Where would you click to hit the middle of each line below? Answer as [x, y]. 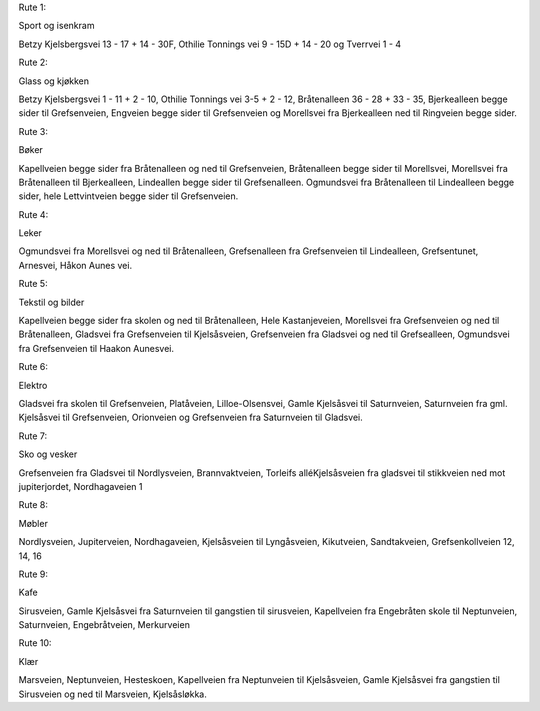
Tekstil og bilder [51, 302]
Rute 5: [33, 284]
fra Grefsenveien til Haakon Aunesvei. [96, 348]
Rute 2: [33, 62]
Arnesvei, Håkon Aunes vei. [75, 265]
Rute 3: [33, 131]
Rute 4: [33, 214]
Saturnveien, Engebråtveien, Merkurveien [104, 625]
